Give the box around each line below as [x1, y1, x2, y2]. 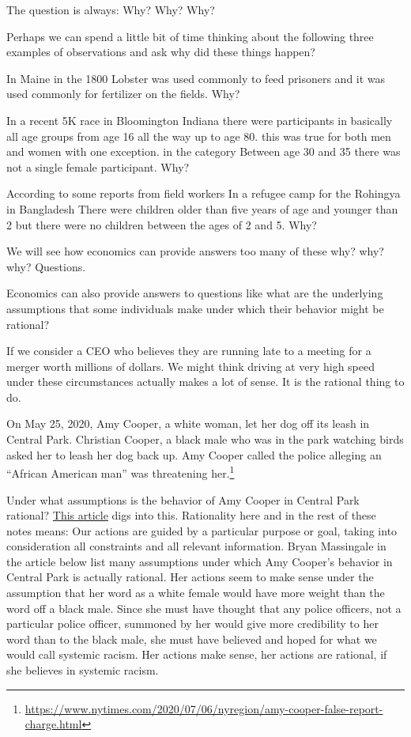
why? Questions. [6, 258, 86, 274]
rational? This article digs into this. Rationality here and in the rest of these [6, 507, 376, 523]
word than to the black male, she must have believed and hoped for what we [6, 630, 377, 647]
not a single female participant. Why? [6, 158, 190, 175]
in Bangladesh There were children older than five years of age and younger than [6, 200, 398, 217]
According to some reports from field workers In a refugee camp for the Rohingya [6, 185, 401, 202]
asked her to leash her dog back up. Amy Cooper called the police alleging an [6, 446, 382, 463]
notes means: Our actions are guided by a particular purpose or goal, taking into [6, 522, 398, 539]
